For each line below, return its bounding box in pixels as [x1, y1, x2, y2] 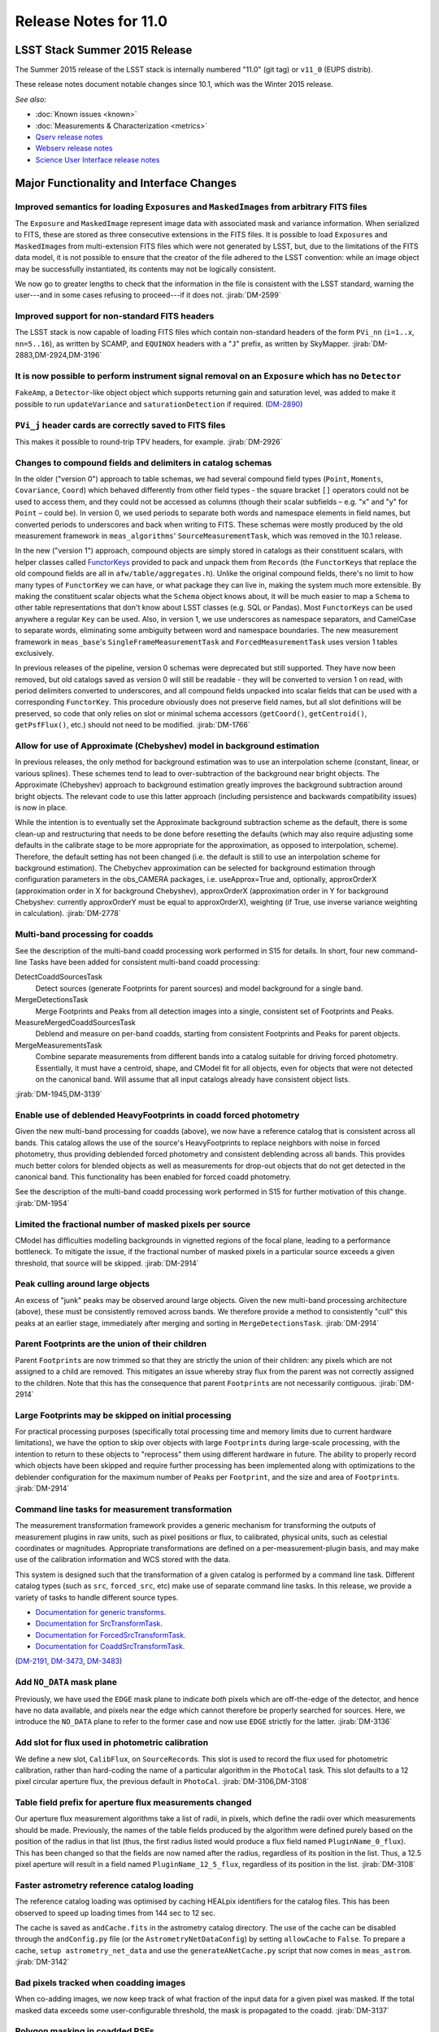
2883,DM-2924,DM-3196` [15, 350, 102, 360]
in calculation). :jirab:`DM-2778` [15, 909, 121, 918]
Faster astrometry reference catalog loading [15, 1879, 194, 1891]
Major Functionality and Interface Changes [15, 176, 237, 190]
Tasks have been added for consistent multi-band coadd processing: [28, 957, 260, 966]
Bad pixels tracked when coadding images [15, 1977, 186, 1988]
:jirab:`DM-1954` [15, 1198, 70, 1208]
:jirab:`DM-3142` [15, 1957, 70, 1967]
